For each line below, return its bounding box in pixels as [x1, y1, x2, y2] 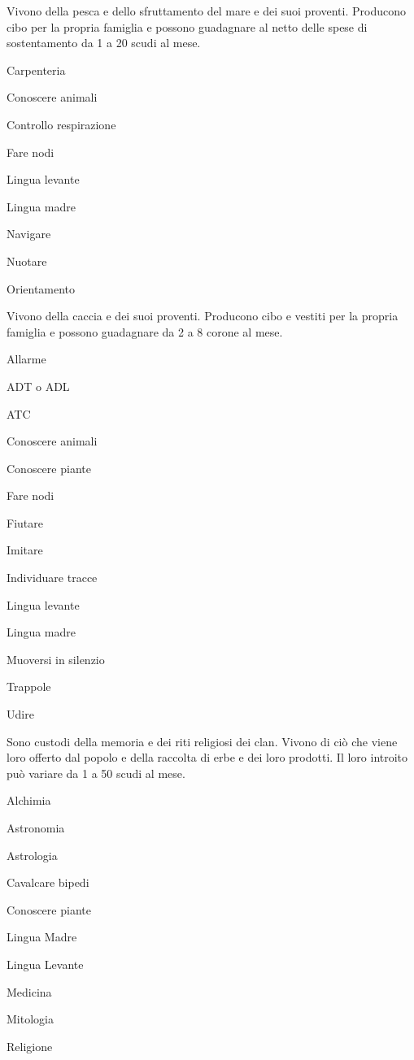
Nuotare [7, 252, 47, 269]
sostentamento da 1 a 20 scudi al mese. [7, 34, 201, 51]
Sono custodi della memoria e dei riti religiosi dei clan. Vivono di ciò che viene [7, 732, 398, 749]
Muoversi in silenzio [7, 650, 105, 667]
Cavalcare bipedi [7, 874, 89, 891]
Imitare [7, 541, 43, 558]
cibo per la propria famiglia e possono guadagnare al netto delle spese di [7, 18, 368, 35]
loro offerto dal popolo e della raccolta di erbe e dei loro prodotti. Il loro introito [7, 749, 408, 766]
